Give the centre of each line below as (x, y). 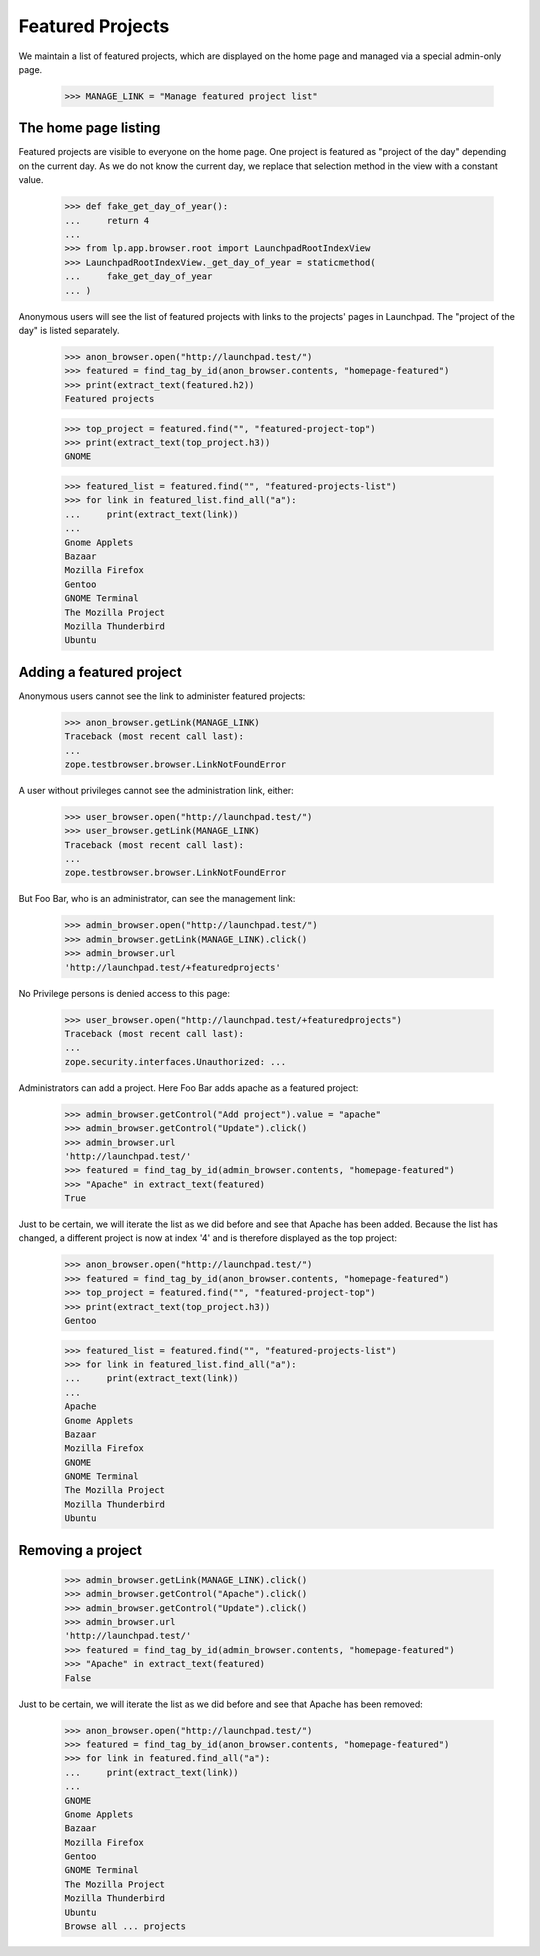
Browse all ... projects (125, 1926)
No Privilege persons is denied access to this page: (124, 993)
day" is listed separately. (69, 330)
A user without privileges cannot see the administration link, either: (156, 790)
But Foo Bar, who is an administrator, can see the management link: (157, 899)
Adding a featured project (100, 671)
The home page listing (89, 128)
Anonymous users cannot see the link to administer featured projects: (162, 696)
